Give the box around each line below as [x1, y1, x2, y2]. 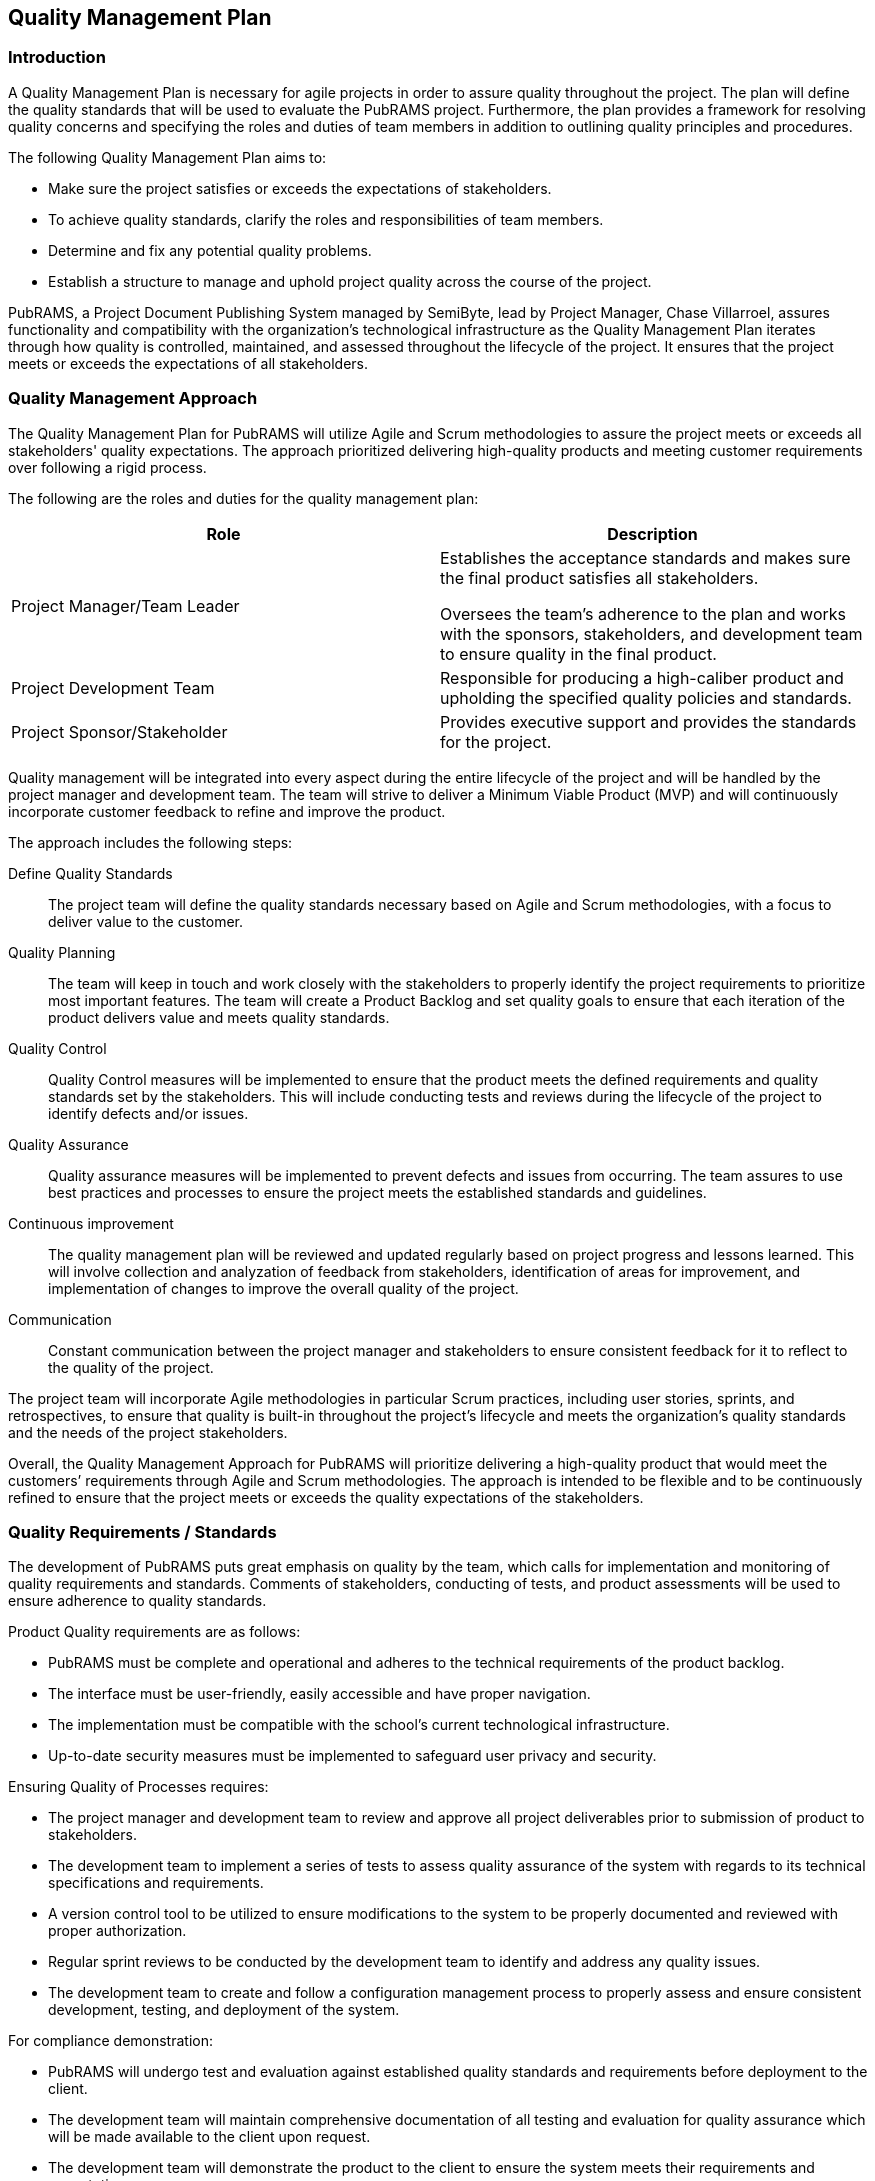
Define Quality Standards [8, 864, 173, 882]
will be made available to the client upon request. [48, 2128, 371, 2146]
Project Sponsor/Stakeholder [11, 721, 228, 742]
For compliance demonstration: [8, 2032, 213, 2050]
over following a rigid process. [8, 458, 207, 476]
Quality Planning [8, 943, 116, 961]
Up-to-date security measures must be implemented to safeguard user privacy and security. [48, 1747, 657, 1765]
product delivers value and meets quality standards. [48, 1008, 390, 1026]
